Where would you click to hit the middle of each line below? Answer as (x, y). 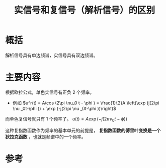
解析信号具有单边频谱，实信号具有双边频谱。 (52, 55)
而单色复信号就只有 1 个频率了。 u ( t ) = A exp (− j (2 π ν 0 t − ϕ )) (66, 119)
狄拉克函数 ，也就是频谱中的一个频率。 (46, 136)
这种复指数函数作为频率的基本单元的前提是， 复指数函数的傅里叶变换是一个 (83, 130)
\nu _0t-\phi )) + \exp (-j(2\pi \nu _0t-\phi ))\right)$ (64, 108)
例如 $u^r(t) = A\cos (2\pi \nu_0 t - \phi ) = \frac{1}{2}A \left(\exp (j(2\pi (86, 103)
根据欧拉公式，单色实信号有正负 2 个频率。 (50, 92)
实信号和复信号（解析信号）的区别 (84, 10)
